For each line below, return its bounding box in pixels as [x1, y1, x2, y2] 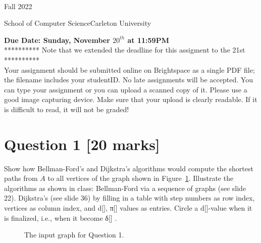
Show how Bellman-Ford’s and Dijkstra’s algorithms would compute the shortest [4, 163, 253, 173]
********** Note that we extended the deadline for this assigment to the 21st [4, 44, 245, 55]
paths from [4, 173, 38, 183]
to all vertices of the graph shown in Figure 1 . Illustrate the [47, 173, 234, 183]
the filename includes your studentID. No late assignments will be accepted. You [4, 74, 253, 85]
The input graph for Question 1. [24, 229, 124, 240]
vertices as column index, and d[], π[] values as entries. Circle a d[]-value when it [4, 203, 252, 213]
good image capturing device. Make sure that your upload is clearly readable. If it [4, 94, 257, 105]
